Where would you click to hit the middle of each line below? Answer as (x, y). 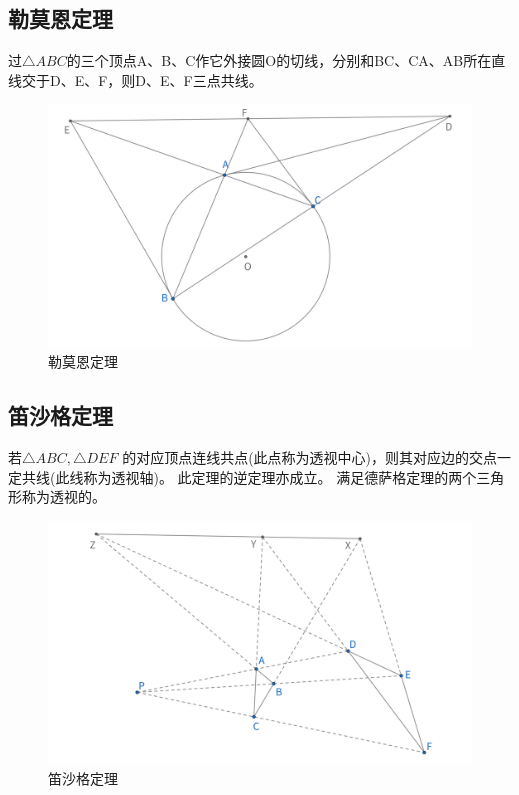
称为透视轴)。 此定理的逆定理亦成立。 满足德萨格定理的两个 (280, 476)
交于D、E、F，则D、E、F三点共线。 (142, 79)
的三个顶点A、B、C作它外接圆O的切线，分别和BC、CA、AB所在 (279, 60)
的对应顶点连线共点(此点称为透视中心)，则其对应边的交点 (310, 457)
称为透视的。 (63, 496)
